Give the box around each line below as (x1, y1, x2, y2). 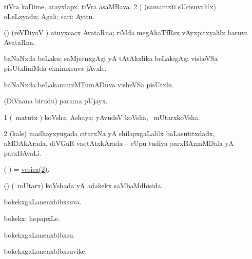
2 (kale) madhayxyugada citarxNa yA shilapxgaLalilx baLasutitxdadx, (4, 128, 215, 139)
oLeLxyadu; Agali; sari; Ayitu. (4, 11, 95, 21)
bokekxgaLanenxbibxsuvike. (4, 246, 87, 256)
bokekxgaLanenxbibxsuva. (4, 197, 82, 207)
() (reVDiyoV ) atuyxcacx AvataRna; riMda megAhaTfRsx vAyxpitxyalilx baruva (4, 27, 248, 38)
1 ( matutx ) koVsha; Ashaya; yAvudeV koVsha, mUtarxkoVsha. (4, 112, 200, 122)
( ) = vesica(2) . (4, 164, 50, 174)
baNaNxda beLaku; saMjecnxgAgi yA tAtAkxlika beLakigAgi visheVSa (4, 53, 218, 63)
